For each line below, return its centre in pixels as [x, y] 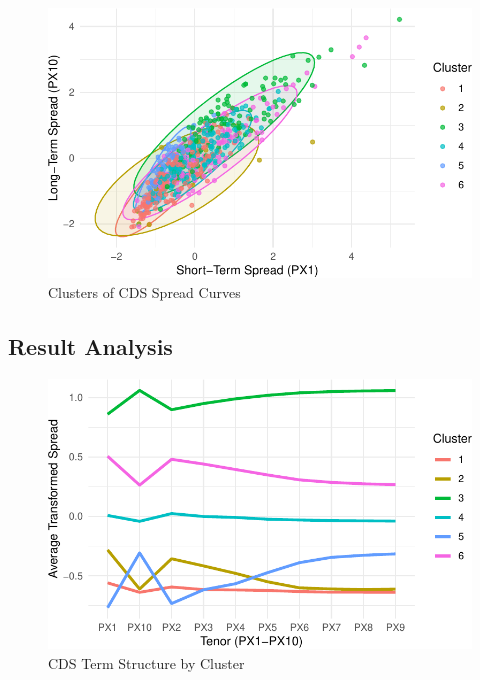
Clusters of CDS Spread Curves [144, 291]
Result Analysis [90, 345]
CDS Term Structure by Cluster [146, 662]
